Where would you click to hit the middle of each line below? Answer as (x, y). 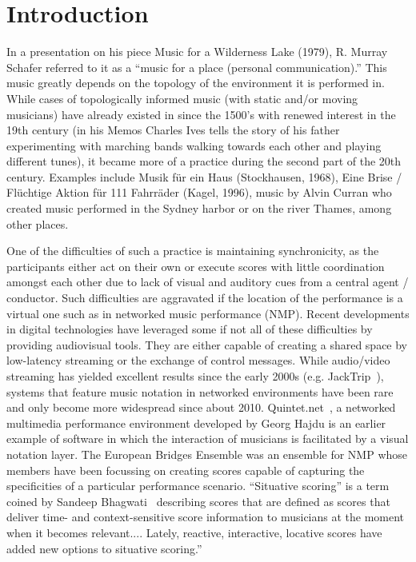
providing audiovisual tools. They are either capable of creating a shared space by (207, 344)
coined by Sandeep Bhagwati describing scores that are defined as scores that (198, 501)
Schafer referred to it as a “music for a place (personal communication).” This (197, 67)
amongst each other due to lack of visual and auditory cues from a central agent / (208, 282)
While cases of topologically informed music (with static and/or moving (182, 98)
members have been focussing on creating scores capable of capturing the (186, 470)
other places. (38, 223)
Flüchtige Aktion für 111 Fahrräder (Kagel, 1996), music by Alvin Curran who (199, 192)
